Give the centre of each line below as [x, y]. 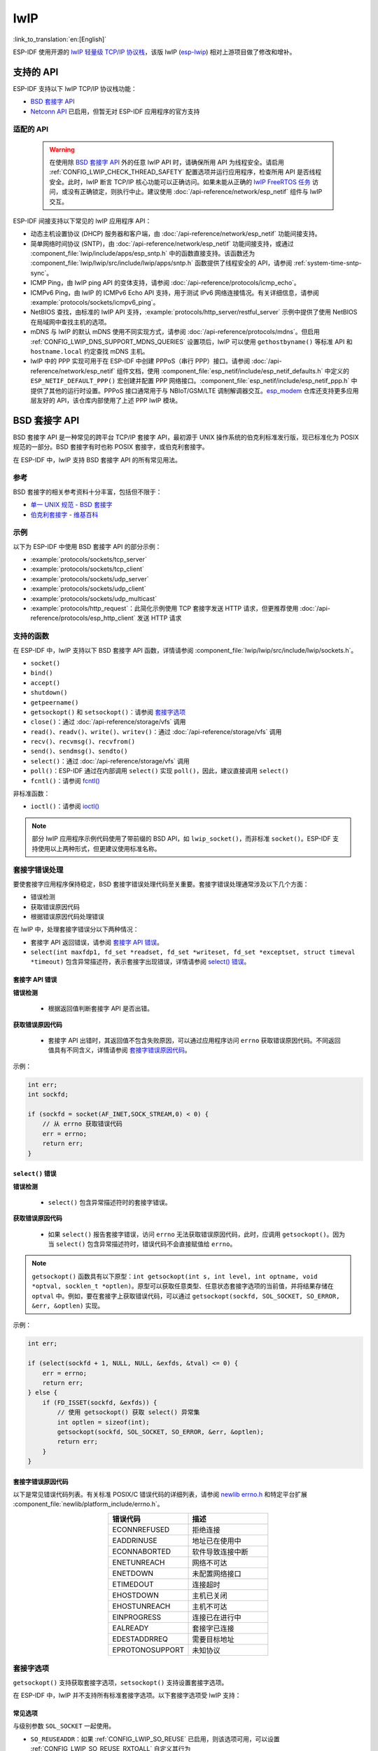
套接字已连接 [213, 1628]
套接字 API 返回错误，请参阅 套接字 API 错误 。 [97, 942]
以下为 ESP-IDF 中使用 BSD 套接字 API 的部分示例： [87, 546]
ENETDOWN [133, 1573]
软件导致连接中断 [220, 1551]
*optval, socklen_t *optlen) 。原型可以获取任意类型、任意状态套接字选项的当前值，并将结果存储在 [183, 1286]
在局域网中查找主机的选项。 [70, 321]
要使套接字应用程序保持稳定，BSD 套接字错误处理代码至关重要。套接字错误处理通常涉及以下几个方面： [161, 884]
